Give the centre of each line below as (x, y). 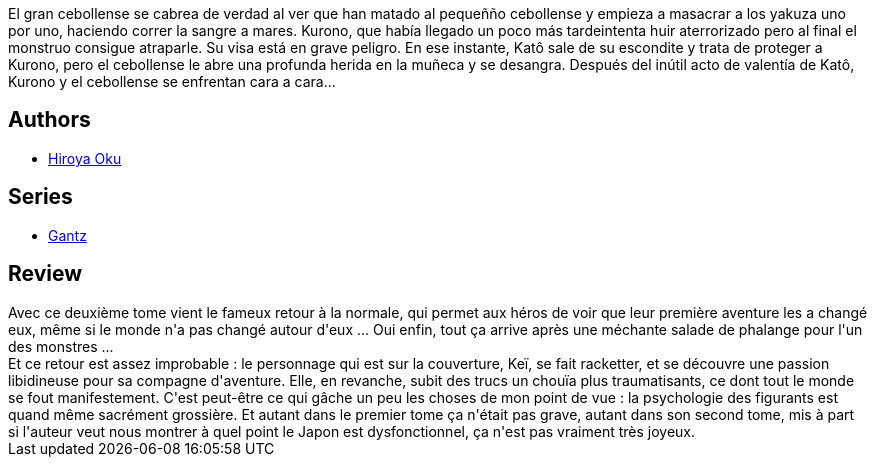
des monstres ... (61, 346)
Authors (49, 120)
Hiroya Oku (85, 158)
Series (40, 197)
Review (45, 274)
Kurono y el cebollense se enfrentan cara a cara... (172, 81)
